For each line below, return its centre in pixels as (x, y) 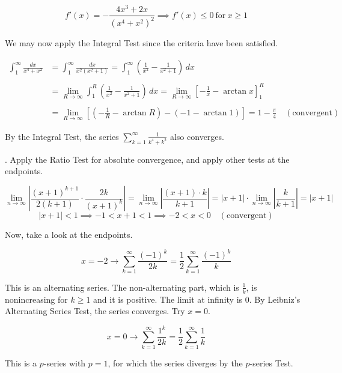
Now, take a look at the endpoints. (69, 235)
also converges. (197, 136)
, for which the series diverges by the (175, 363)
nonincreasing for (36, 299)
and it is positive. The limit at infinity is (168, 299)
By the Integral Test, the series (62, 136)
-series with (65, 363)
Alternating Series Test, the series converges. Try (95, 311)
